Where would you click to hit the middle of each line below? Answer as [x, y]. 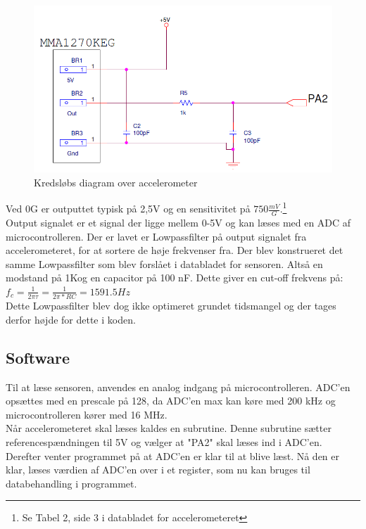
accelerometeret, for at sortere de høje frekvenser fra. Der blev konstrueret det [175, 250]
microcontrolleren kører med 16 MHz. [87, 414]
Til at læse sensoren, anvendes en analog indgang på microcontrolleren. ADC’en [178, 387]
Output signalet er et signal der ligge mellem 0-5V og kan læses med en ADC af [178, 222]
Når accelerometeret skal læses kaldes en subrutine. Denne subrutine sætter [169, 428]
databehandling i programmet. [71, 483]
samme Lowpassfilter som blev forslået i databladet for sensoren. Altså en [164, 263]
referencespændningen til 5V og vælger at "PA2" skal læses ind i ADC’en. [164, 442]
